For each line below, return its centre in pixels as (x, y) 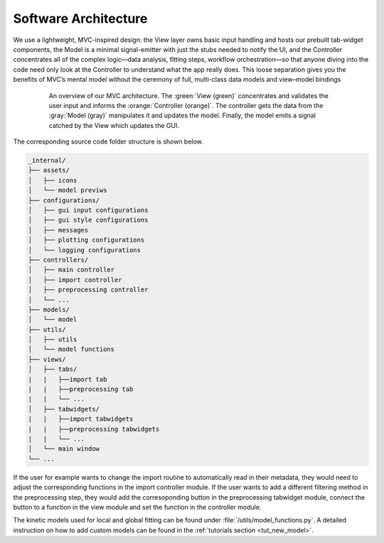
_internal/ (47, 161)
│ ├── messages (58, 230)
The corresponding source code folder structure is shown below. (108, 141)
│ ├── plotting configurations (86, 240)
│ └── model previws (68, 190)
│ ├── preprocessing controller (88, 290)
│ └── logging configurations (85, 250)
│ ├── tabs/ (53, 369)
